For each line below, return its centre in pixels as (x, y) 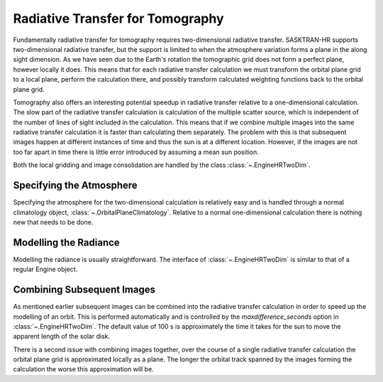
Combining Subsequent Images (84, 290)
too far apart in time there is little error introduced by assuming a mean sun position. (136, 152)
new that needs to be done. (53, 222)
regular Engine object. (45, 269)
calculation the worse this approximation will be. (83, 369)
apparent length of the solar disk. (61, 337)
